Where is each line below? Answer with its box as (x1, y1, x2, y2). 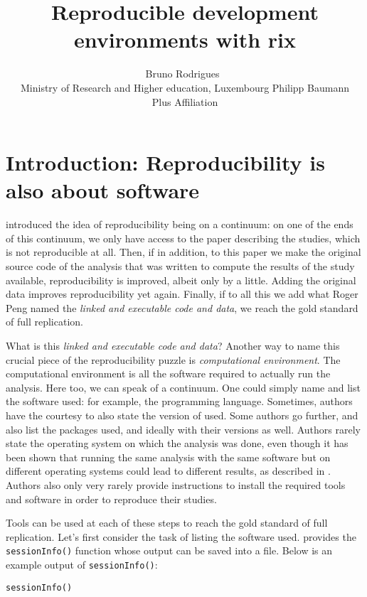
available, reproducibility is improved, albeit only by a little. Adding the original (6, 272, 356, 287)
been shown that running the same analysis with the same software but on (6, 449, 331, 464)
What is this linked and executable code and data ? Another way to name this (6, 338, 340, 353)
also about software (6, 176, 200, 205)
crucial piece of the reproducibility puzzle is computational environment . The (6, 352, 341, 367)
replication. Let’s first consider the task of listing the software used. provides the (6, 529, 356, 544)
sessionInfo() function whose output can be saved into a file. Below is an (6, 543, 333, 558)
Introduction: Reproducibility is (6, 148, 325, 177)
